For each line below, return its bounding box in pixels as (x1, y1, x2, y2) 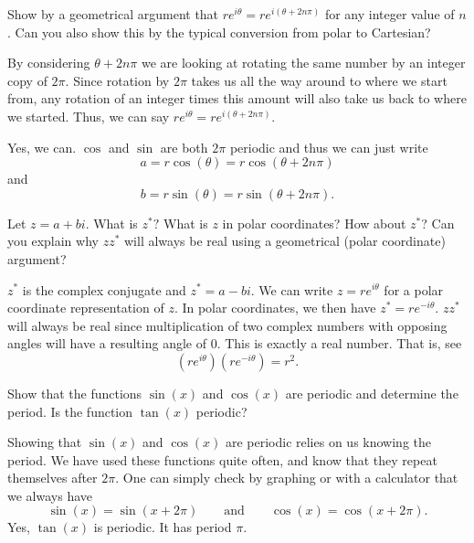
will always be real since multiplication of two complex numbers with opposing (7, 315, 448, 335)
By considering (7, 53, 90, 72)
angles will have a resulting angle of (7, 334, 206, 353)
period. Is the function (7, 401, 133, 421)
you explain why (7, 231, 99, 250)
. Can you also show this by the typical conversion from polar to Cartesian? (7, 22, 431, 41)
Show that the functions (7, 383, 142, 402)
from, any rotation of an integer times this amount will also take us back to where (7, 89, 467, 108)
